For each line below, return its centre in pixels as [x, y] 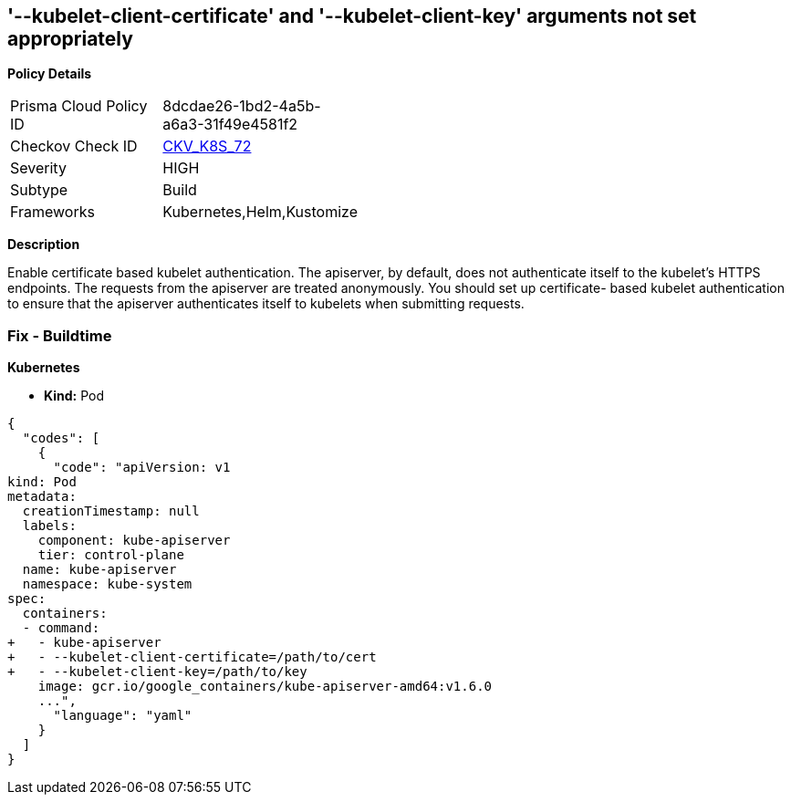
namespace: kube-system [107, 584]
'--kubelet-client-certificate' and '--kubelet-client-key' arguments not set [352, 16]
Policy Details [50, 74]
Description [44, 245]
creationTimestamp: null [111, 511]
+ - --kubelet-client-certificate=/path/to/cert [192, 657]
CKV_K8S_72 [207, 146]
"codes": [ [61, 438]
